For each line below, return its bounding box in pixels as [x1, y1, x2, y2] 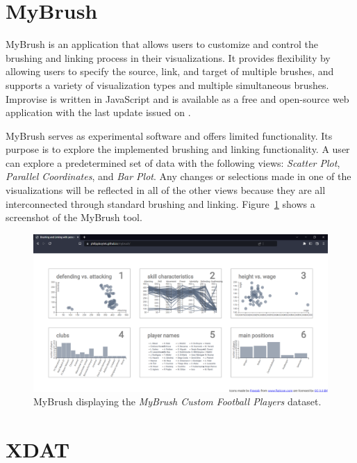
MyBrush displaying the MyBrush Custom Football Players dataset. [33, 394, 322, 409]
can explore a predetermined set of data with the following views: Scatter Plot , [6, 155, 340, 170]
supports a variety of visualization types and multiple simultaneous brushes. [6, 77, 329, 92]
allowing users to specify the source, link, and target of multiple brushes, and [6, 64, 334, 79]
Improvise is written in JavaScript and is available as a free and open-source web [6, 91, 349, 106]
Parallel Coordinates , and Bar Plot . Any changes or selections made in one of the [6, 169, 351, 184]
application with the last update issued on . [6, 105, 191, 120]
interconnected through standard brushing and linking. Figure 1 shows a [6, 196, 315, 211]
